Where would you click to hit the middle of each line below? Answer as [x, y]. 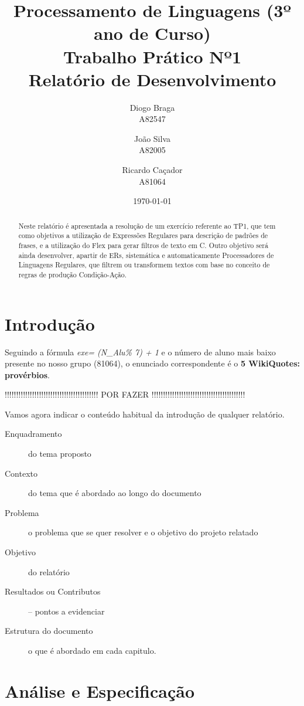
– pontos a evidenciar [66, 611]
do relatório [49, 571]
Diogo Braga [152, 107]
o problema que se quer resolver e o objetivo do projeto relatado [143, 532]
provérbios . [27, 374]
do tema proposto [60, 454]
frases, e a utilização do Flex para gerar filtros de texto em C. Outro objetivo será [143, 245]
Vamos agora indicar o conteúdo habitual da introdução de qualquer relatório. [145, 414]
